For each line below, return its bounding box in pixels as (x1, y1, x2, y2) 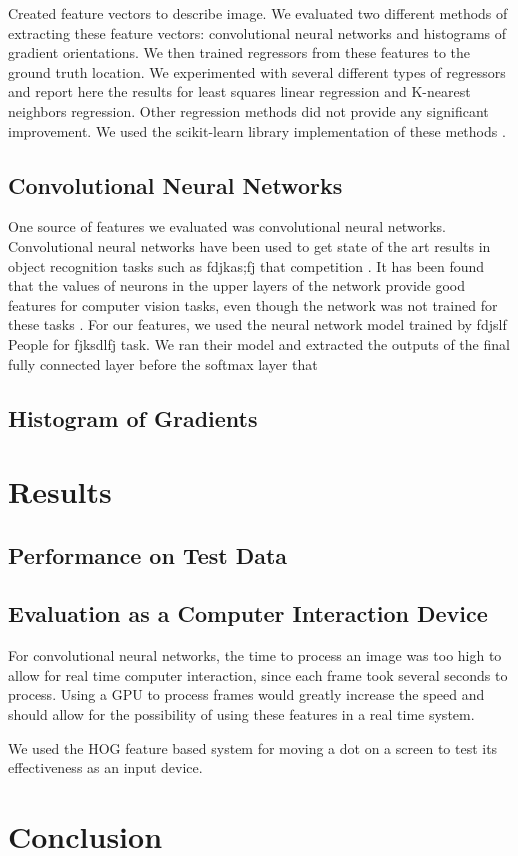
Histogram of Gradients (8, 402, 258, 433)
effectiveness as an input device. (8, 757, 203, 778)
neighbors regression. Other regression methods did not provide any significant (8, 100, 489, 121)
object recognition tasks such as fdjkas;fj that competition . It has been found (8, 255, 485, 276)
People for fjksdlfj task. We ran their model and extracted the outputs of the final (8, 333, 510, 354)
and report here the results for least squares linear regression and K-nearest (8, 81, 471, 102)
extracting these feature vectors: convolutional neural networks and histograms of (8, 22, 507, 43)
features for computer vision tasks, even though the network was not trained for (8, 294, 498, 315)
